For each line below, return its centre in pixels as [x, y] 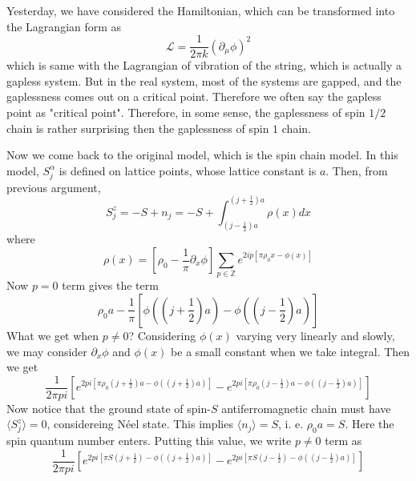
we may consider [47, 351]
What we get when [53, 335]
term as [343, 441]
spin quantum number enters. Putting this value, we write [149, 441]
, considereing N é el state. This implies [140, 424]
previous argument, [54, 187]
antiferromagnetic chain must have [306, 408]
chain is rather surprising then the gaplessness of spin [138, 128]
